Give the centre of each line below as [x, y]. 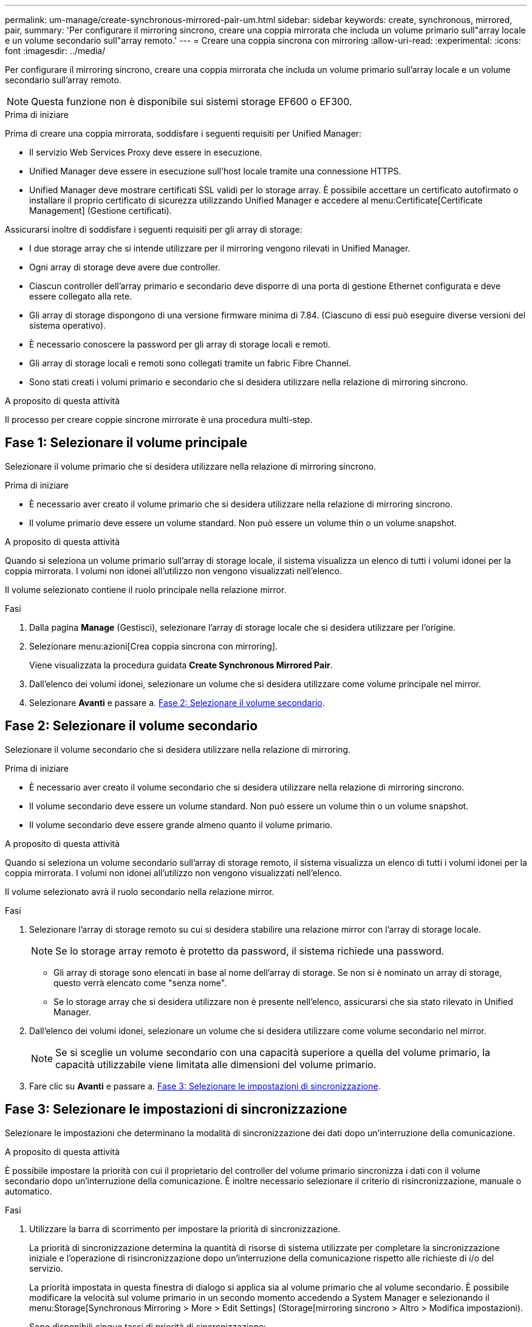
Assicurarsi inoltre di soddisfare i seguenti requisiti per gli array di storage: [154, 229]
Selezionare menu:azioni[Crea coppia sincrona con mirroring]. [154, 646]
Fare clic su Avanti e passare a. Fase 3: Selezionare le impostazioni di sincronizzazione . [205, 1086]
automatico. [29, 1191]
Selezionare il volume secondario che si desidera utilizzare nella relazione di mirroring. [178, 749]
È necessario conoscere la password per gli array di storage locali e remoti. [180, 344]
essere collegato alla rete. [81, 296]
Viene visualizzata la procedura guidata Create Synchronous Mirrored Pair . [181, 665]
